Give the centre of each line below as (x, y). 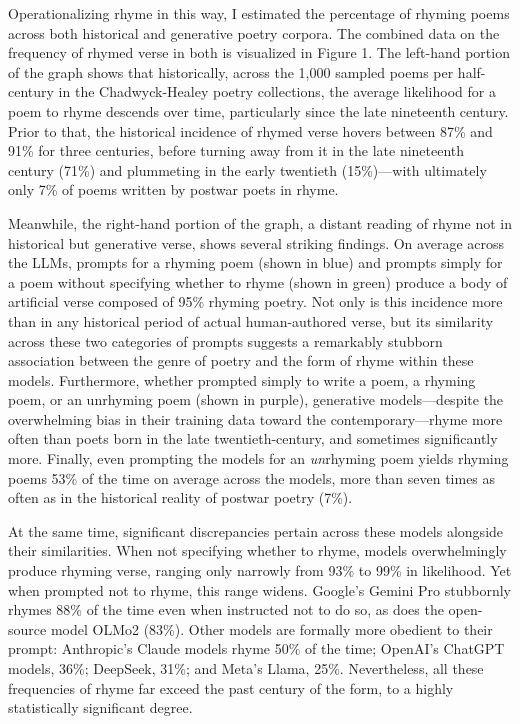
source (27, 628)
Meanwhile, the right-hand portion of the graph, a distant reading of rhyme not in (260, 222)
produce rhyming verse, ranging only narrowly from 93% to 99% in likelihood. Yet (260, 570)
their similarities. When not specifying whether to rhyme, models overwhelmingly (257, 550)
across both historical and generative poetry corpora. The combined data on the (254, 32)
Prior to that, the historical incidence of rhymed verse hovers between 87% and (250, 130)
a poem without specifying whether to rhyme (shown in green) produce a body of (258, 281)
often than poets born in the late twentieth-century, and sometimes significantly (253, 438)
